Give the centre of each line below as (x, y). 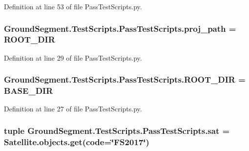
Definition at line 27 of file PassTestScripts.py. (73, 109)
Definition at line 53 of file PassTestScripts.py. (73, 6)
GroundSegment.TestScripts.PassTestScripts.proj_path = (120, 28)
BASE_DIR (29, 91)
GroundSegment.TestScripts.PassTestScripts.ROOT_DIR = (125, 79)
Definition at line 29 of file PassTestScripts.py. (73, 57)
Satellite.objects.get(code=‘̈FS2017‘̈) (77, 141)
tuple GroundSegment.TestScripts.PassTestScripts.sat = (117, 130)
